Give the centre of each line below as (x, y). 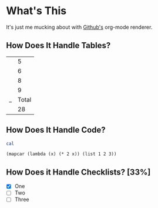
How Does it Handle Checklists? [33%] (78, 172)
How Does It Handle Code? (56, 130)
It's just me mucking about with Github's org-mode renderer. (79, 27)
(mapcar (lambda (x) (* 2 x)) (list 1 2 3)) (61, 154)
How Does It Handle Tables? (58, 46)
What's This (36, 11)
